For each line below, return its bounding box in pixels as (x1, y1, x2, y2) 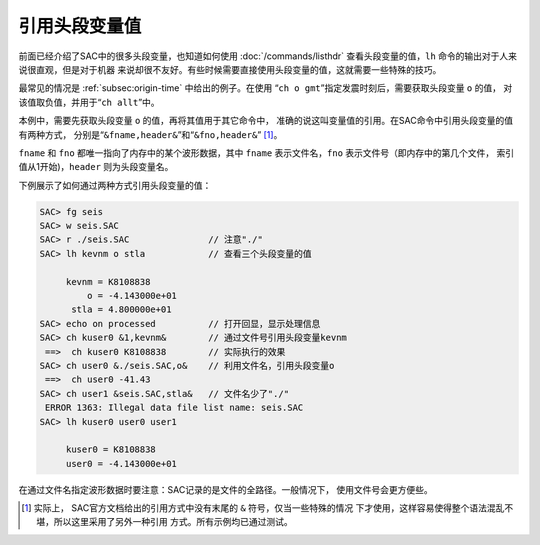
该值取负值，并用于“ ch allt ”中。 (18, 96, 160, 108)
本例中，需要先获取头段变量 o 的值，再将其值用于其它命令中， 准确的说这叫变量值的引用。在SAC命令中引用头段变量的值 (18, 115, 514, 127)
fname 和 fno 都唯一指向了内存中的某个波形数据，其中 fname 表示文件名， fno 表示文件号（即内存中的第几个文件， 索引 (18, 146, 515, 159)
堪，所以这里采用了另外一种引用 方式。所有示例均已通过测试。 (36, 516, 294, 528)
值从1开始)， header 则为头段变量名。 (18, 161, 174, 173)
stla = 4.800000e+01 (71, 304, 172, 315)
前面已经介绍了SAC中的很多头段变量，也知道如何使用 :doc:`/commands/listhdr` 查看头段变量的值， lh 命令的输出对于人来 (18, 50, 518, 62)
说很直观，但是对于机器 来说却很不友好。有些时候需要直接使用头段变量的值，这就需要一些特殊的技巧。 (18, 63, 442, 75)
